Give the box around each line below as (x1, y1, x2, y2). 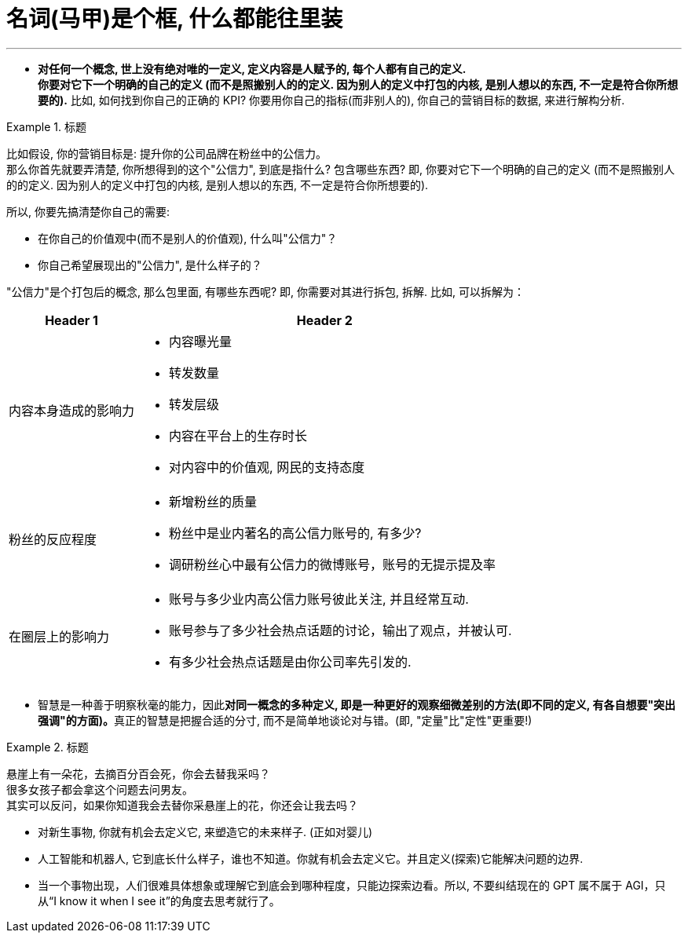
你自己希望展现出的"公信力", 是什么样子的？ (38, 258, 262, 272)
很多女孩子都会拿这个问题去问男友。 (6, 782, 193, 796)
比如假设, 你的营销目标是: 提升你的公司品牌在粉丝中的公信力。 (6, 146, 327, 160)
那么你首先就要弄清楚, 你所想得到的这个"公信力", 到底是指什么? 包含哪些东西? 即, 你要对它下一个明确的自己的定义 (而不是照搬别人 (6, 162, 675, 176)
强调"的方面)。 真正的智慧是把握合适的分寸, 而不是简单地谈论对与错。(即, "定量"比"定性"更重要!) (38, 713, 532, 727)
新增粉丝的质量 (169, 493, 258, 510)
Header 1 (45, 312, 98, 328)
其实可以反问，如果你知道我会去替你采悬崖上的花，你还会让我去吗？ (6, 798, 358, 812)
